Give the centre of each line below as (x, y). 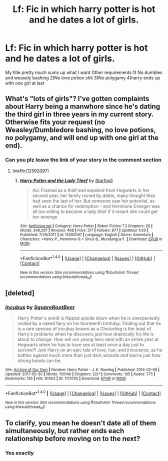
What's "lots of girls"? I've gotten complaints (77, 99)
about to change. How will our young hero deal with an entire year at (88, 339)
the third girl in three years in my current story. (79, 114)
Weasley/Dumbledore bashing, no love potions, (80, 130)
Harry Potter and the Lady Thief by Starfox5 (66, 180)
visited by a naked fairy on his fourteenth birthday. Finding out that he (89, 323)
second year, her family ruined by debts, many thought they (94, 195)
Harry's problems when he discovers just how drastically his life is (85, 334)
